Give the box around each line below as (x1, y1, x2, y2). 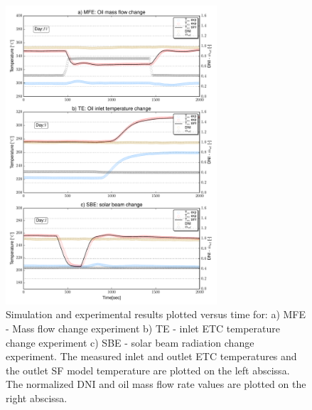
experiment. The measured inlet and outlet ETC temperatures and (6, 349, 297, 364)
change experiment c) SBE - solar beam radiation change (6, 335, 254, 349)
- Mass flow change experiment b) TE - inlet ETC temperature (6, 320, 281, 335)
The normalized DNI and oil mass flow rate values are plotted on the (6, 377, 306, 391)
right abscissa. (6, 390, 68, 405)
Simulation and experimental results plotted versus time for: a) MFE (6, 307, 306, 322)
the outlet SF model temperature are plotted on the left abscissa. (6, 362, 290, 377)
